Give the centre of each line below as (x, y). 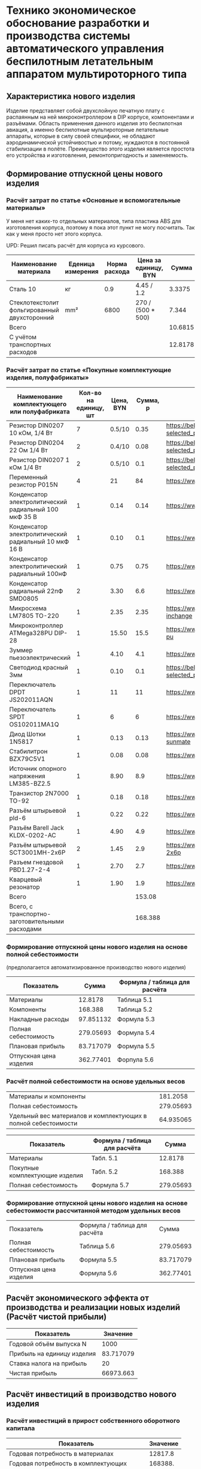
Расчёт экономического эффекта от (78, 1298)
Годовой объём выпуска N (48, 1344)
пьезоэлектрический (40, 657)
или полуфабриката (40, 411)
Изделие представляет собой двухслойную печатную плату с (86, 111)
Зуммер (21, 650)
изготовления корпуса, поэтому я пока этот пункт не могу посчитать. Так (100, 227)
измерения (82, 272)
